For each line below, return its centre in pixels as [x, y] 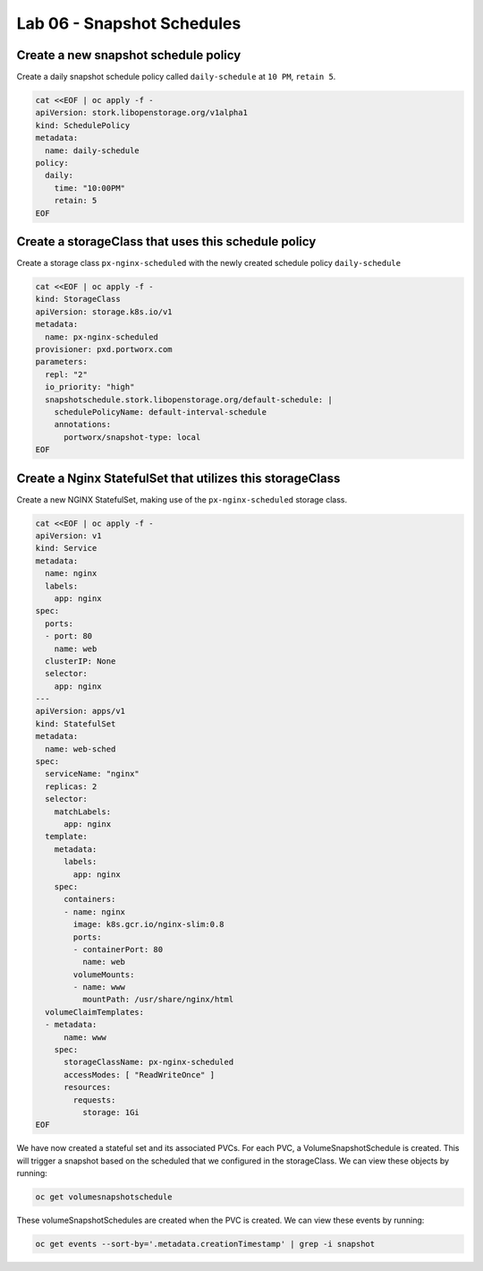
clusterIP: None [80, 661]
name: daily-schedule [93, 150]
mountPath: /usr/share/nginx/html [158, 1000]
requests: [94, 1100]
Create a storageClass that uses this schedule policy [166, 241]
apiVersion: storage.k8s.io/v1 [104, 312]
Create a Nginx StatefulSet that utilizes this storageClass [178, 478]
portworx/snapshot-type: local [132, 437]
